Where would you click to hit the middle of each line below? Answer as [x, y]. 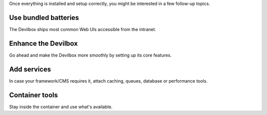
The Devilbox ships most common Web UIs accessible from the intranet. [83, 29]
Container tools [33, 95]
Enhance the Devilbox [44, 43]
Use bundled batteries [44, 17]
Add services [30, 69]
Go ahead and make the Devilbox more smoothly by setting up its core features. [90, 55]
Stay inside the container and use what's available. [61, 107]
